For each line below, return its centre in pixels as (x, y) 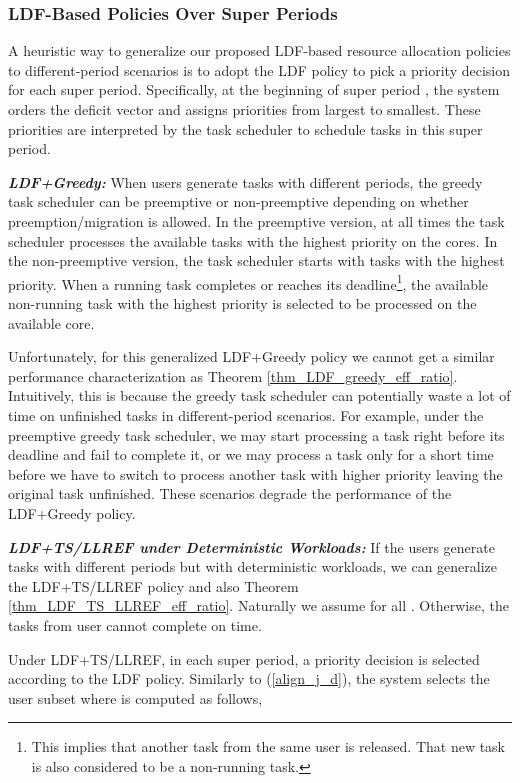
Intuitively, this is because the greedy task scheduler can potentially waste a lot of (259, 395)
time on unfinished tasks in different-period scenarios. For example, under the (246, 414)
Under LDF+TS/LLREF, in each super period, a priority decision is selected (244, 658)
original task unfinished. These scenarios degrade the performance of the (230, 493)
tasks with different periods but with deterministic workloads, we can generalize (253, 566)
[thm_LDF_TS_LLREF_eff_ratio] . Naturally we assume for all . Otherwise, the (258, 605)
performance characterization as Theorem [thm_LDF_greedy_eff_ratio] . (233, 375)
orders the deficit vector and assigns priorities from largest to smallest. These (244, 109)
